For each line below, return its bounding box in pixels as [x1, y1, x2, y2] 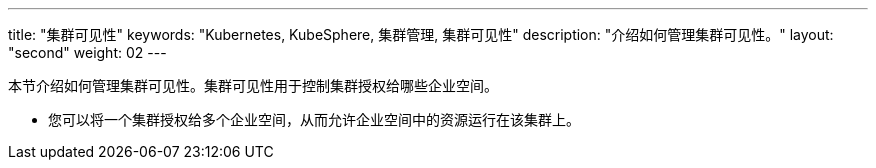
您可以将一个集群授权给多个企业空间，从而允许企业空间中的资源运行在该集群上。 [48, 111, 580, 128]
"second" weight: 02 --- [8, 44, 167, 61]
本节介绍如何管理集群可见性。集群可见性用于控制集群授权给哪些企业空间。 [8, 77, 498, 94]
